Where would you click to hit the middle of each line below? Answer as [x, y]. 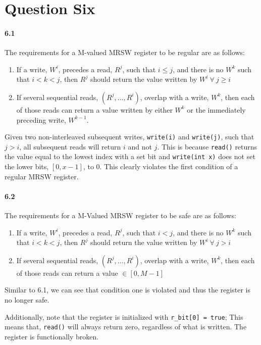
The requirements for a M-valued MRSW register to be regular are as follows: [125, 52]
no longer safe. [27, 300]
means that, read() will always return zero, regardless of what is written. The [126, 327]
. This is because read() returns [207, 146]
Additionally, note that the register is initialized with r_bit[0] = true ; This [124, 316]
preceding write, [41, 119]
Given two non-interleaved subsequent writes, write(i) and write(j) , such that [129, 137]
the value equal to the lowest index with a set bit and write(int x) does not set [130, 156]
